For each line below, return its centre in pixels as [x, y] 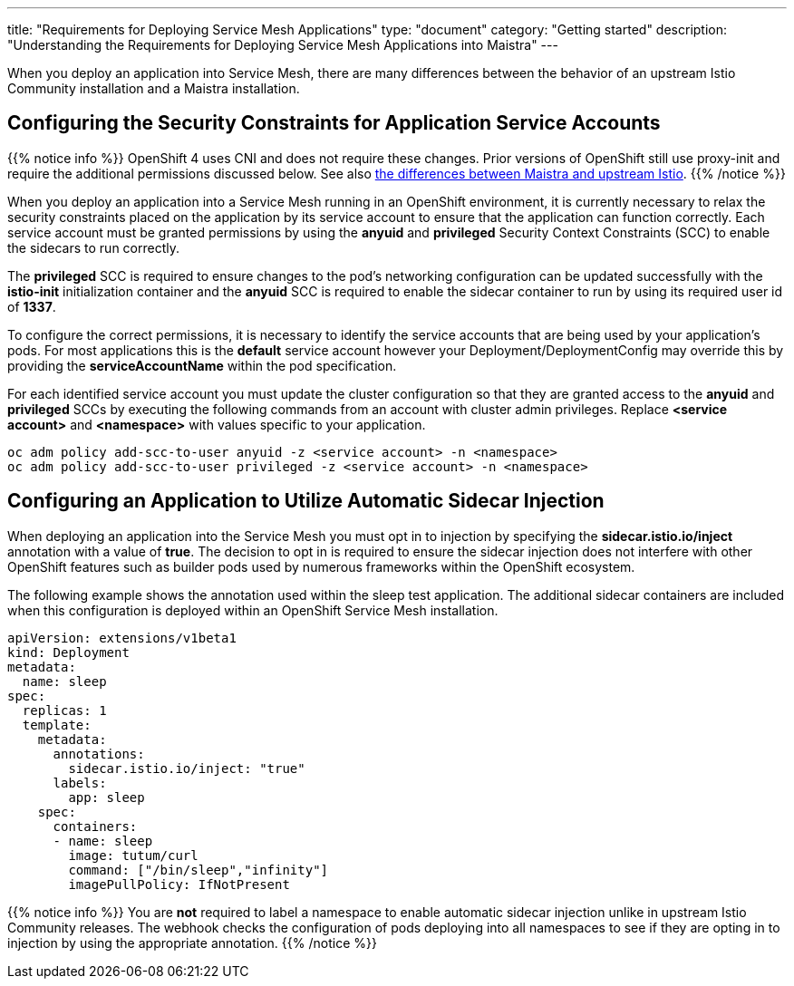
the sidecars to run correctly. [94, 247]
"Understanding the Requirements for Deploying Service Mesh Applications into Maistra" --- [283, 45]
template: [57, 725]
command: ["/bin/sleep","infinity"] [198, 870]
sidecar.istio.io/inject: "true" [187, 768]
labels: [80, 783]
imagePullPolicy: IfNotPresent [179, 884]
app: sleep [107, 797]
